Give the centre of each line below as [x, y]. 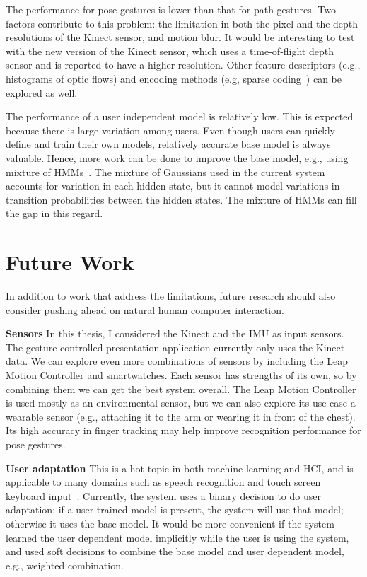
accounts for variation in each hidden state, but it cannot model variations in [173, 186]
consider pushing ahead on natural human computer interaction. [145, 309]
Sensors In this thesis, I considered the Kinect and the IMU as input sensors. [175, 333]
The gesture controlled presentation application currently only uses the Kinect [175, 347]
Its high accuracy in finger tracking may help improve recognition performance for [183, 430]
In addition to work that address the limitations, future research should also [171, 296]
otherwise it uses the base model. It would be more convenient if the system [170, 523]
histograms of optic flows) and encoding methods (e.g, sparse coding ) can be [174, 78]
